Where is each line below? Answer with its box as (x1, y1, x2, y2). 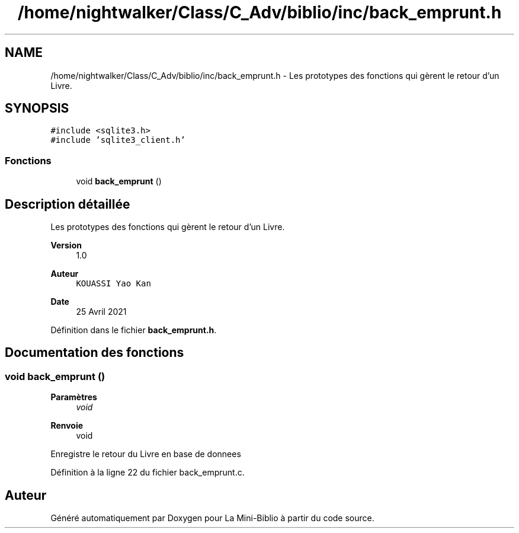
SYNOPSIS (5, 101, 69, 116)
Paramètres (50, 392, 97, 403)
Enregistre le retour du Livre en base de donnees (50, 449, 241, 459)
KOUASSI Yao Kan (76, 279, 151, 289)
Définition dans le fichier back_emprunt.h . (50, 325, 217, 336)
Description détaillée (5, 196, 130, 212)
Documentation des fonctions (5, 345, 184, 360)
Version (50, 240, 82, 251)
